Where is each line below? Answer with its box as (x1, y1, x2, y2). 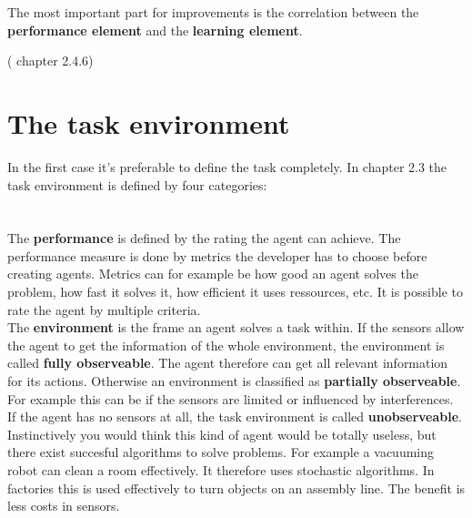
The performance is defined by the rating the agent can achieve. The (7, 229, 401, 248)
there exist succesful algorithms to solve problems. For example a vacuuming (7, 442, 434, 462)
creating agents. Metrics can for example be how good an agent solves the (7, 264, 418, 283)
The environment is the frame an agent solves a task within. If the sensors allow (7, 318, 465, 337)
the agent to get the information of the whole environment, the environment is (7, 335, 445, 354)
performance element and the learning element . (7, 20, 303, 39)
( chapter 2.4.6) (7, 51, 94, 70)
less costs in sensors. (7, 496, 120, 515)
